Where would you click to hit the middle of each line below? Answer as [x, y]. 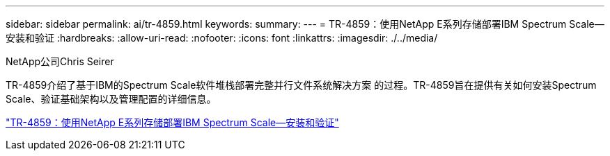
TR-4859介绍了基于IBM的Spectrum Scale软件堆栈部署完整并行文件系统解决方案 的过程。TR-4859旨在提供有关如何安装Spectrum [301, 85]
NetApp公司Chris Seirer [60, 61]
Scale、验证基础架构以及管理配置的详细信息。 [111, 99]
